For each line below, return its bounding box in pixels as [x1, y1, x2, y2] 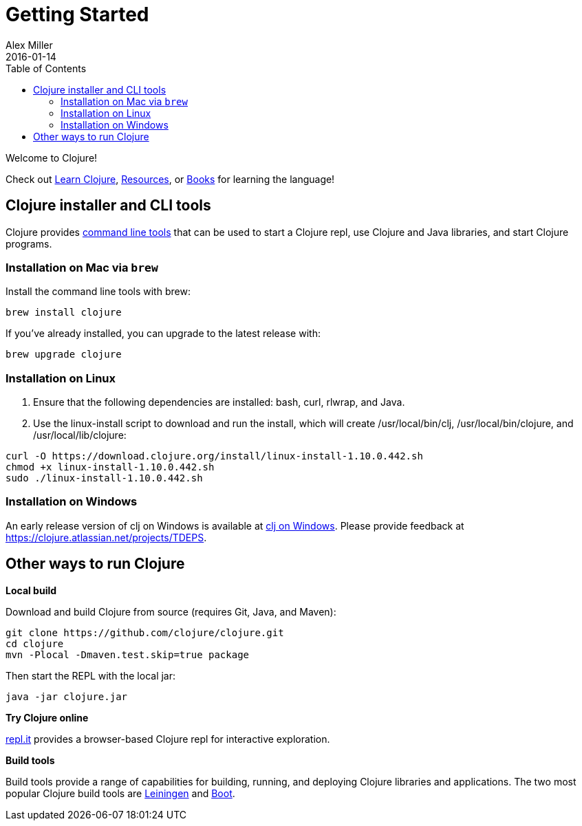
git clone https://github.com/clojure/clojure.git [6, 627, 284, 638]
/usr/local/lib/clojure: [33, 429, 127, 442]
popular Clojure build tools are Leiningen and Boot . [6, 787, 235, 799]
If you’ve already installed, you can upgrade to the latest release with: [6, 327, 321, 340]
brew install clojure [6, 307, 122, 318]
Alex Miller [6, 39, 53, 51]
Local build [6, 584, 57, 596]
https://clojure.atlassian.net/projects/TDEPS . [6, 531, 207, 543]
